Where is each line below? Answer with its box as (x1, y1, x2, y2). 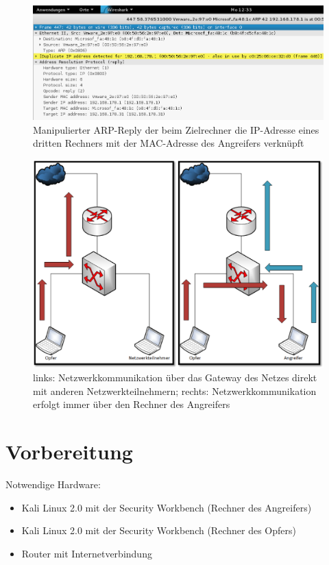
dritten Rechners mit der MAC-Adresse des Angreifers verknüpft (33, 136, 304, 150)
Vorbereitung (5, 437, 133, 466)
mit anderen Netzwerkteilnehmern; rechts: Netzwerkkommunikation (33, 383, 317, 398)
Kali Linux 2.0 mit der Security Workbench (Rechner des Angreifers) (21, 500, 312, 514)
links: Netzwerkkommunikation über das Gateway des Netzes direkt (33, 370, 317, 385)
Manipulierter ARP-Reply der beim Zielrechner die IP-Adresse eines (33, 122, 319, 136)
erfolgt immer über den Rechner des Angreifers (33, 397, 230, 411)
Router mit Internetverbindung (21, 546, 152, 560)
